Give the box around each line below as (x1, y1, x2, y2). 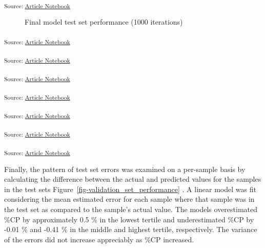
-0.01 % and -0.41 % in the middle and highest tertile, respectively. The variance (4, 224, 257, 235)
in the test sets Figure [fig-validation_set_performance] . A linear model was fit (4, 183, 256, 194)
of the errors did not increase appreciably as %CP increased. (4, 234, 194, 244)
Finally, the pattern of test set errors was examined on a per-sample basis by (4, 163, 246, 174)
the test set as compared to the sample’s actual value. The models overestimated (4, 203, 258, 214)
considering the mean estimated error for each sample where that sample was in (4, 194, 255, 204)
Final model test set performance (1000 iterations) (25, 16, 183, 27)
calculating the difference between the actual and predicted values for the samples (4, 174, 261, 184)
